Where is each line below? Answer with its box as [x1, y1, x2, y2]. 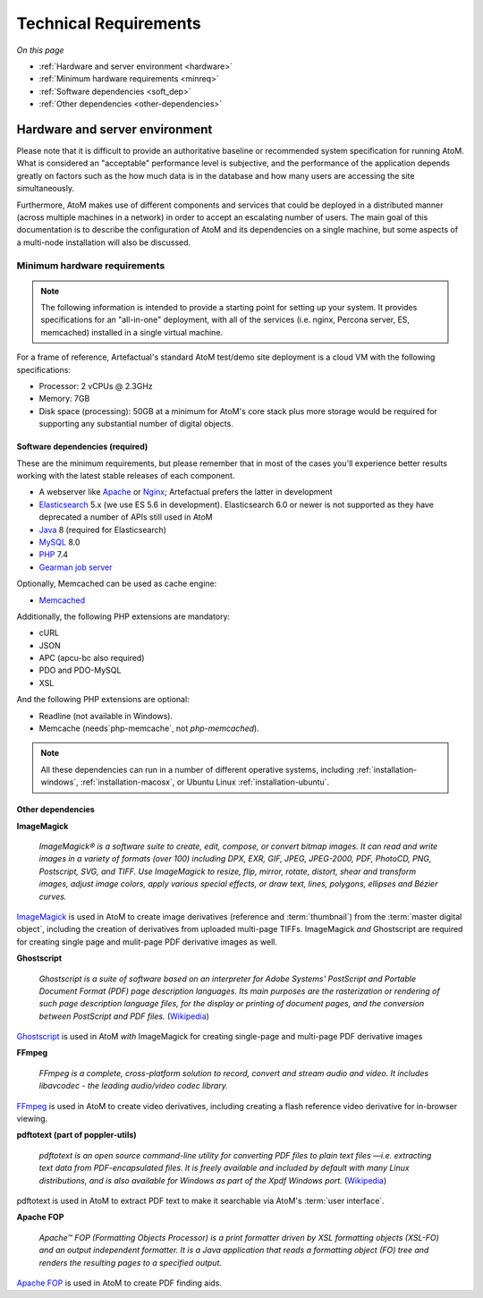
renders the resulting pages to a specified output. [38, 1257, 223, 1268]
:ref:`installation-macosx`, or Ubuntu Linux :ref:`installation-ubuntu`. [80, 776, 330, 787]
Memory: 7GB [38, 394, 90, 404]
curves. [38, 891, 67, 902]
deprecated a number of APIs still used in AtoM [38, 512, 214, 522]
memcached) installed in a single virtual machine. [40, 327, 224, 337]
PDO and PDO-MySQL [38, 665, 122, 675]
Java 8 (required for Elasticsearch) [38, 524, 167, 535]
